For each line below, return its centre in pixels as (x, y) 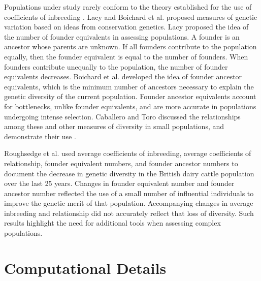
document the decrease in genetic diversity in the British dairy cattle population (129, 173)
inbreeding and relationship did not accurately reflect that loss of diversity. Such (129, 213)
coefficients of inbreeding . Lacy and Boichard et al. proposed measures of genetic (131, 17)
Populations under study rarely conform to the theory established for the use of (128, 7)
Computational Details (85, 268)
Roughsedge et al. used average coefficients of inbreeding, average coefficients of (128, 153)
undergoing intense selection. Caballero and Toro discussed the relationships (122, 116)
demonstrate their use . (40, 136)
